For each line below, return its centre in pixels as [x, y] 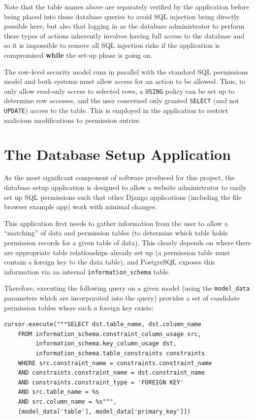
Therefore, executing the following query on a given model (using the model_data [127, 288]
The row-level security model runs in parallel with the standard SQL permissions [126, 71]
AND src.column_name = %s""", [67, 402]
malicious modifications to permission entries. [73, 120]
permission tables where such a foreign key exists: [79, 307]
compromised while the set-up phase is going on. [78, 55]
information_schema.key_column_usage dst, [106, 344]
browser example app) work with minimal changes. [80, 207]
